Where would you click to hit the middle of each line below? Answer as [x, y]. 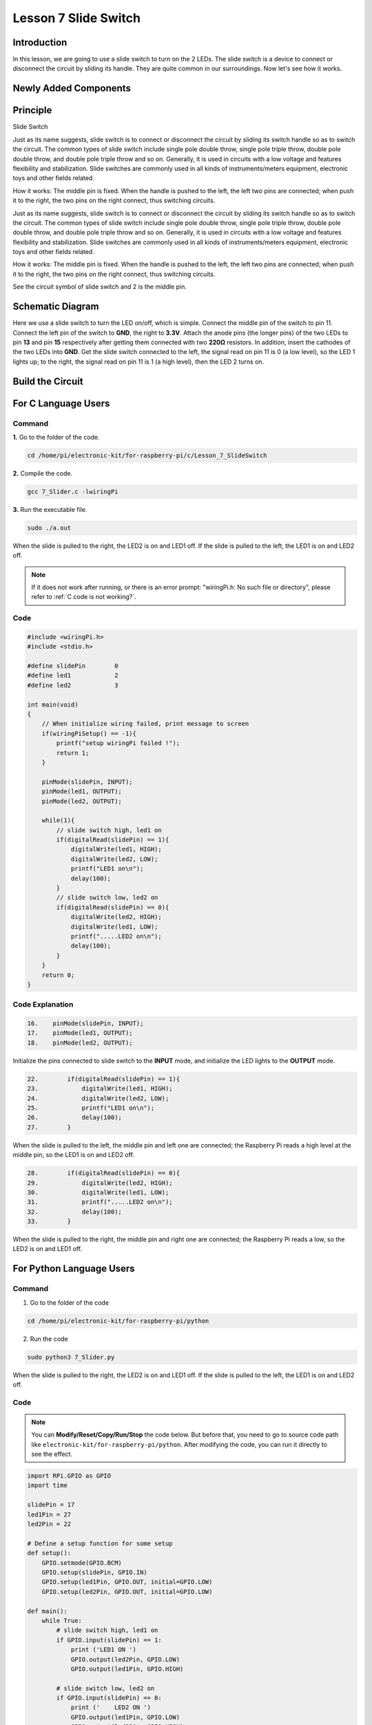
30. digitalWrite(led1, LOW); [98, 1192]
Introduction [40, 42]
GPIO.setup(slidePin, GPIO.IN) [94, 1572]
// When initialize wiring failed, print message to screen [145, 724]
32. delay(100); [74, 1212]
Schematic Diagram [56, 307]
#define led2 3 [73, 685]
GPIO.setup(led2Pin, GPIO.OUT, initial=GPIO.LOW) [127, 1591]
